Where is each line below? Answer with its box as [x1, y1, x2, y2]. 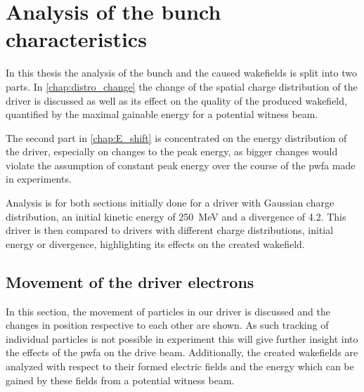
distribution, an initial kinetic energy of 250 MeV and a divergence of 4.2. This [6, 209, 346, 223]
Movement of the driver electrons [6, 270, 254, 292]
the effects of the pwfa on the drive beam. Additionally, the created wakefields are [6, 345, 358, 360]
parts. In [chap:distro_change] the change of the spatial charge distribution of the [6, 79, 358, 93]
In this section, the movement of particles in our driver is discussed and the [6, 303, 330, 318]
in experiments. [6, 171, 72, 186]
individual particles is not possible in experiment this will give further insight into [6, 331, 358, 346]
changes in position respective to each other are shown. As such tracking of [6, 318, 329, 332]
